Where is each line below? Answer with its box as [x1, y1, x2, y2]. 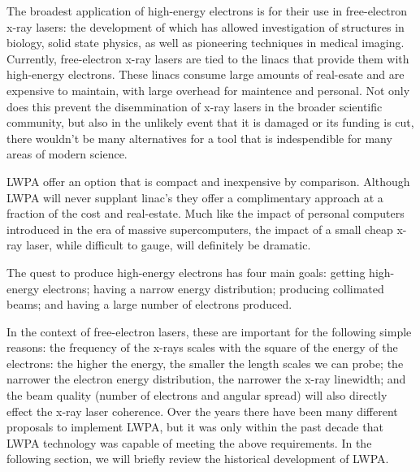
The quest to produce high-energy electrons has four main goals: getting [6, 263, 366, 280]
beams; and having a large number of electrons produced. [6, 296, 292, 313]
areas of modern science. [6, 145, 128, 162]
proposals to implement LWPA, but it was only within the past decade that [6, 418, 383, 435]
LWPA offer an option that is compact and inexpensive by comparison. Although [6, 172, 410, 189]
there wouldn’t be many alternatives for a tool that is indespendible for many [6, 129, 392, 146]
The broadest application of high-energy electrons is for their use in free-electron [6, 2, 407, 19]
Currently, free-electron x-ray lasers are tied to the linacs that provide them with [6, 50, 409, 67]
